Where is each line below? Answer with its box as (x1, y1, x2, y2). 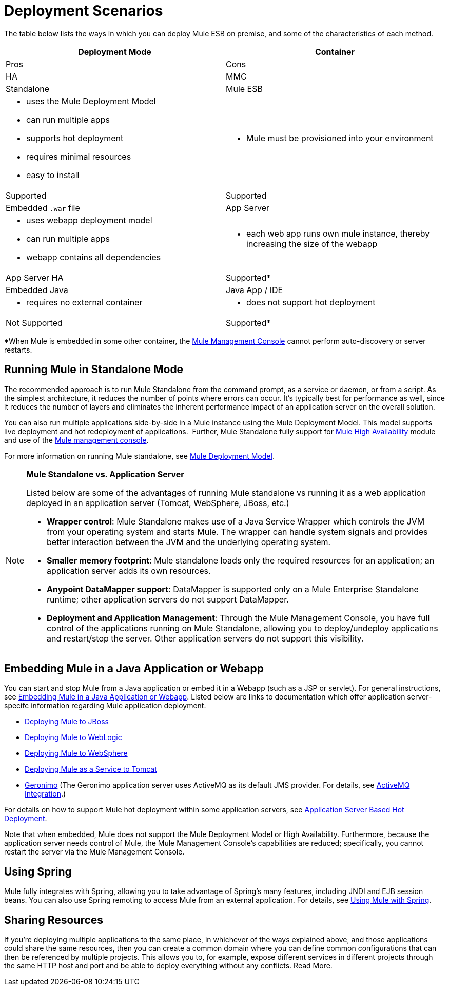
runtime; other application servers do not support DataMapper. (47, 594, 289, 605)
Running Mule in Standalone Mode (4, 363, 184, 376)
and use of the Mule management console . (4, 435, 149, 444)
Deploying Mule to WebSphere (25, 749, 128, 758)
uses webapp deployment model (26, 215, 152, 225)
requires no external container (26, 297, 143, 307)
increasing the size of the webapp (246, 238, 378, 249)
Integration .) (25, 789, 66, 799)
